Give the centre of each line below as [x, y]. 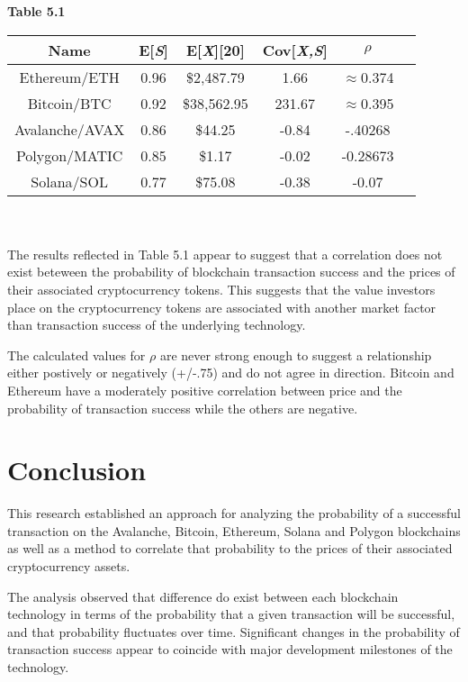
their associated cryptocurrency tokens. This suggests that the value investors [221, 289]
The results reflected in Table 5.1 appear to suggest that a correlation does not [225, 254]
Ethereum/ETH [69, 77]
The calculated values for [76, 355]
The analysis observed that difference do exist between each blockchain [203, 596]
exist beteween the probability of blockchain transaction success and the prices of [231, 272]
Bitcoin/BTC [69, 103]
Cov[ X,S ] [295, 50]
